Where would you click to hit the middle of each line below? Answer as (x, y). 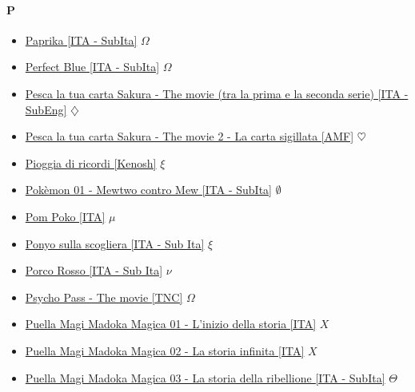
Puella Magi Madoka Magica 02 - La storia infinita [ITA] (165, 350)
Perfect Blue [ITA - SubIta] (92, 67)
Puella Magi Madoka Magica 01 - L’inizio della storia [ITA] (171, 324)
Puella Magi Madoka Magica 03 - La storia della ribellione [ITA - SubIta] (205, 377)
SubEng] (46, 109)
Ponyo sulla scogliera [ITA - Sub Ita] (115, 243)
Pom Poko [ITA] (65, 216)
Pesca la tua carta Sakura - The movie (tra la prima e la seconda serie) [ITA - (217, 93)
